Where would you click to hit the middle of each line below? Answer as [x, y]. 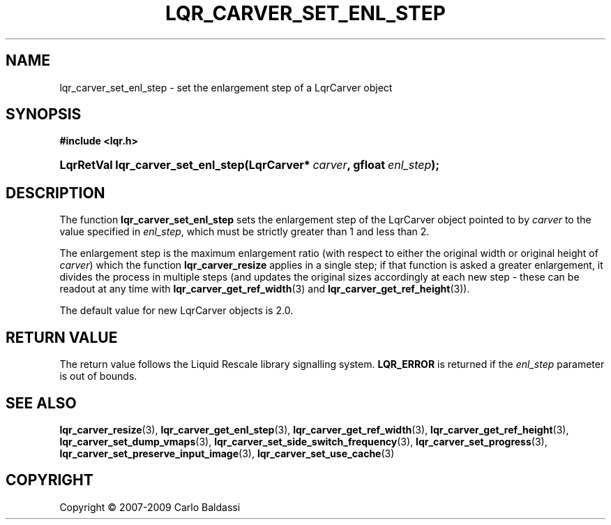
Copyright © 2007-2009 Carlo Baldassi [150, 507]
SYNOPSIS [44, 114]
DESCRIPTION [55, 193]
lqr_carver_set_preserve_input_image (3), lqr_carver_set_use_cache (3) [227, 453]
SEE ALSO [41, 403]
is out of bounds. [98, 376]
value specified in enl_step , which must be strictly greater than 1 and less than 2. [244, 232]
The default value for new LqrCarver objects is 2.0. [176, 311]
